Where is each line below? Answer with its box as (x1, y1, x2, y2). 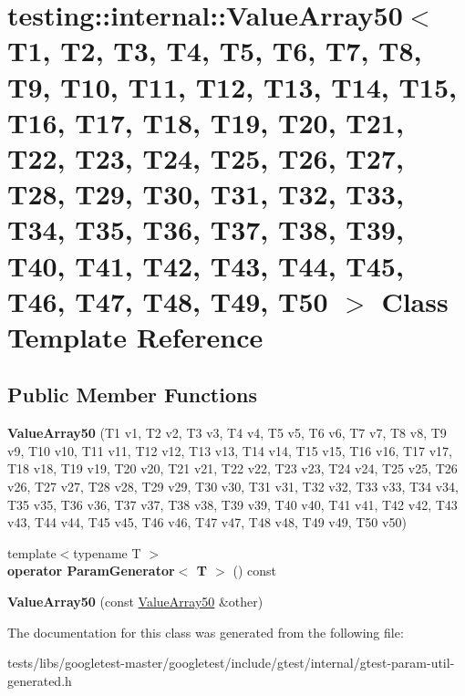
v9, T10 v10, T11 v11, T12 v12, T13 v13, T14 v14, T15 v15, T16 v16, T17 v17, (7, 441, 453, 460)
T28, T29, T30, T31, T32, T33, (7, 175, 404, 213)
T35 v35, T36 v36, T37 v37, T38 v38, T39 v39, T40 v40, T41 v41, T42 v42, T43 (7, 494, 458, 514)
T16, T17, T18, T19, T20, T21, (7, 103, 404, 140)
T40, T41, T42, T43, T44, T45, (7, 246, 404, 284)
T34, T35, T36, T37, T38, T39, (7, 211, 404, 248)
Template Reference (7, 317, 263, 355)
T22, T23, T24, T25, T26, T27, (7, 139, 404, 176)
